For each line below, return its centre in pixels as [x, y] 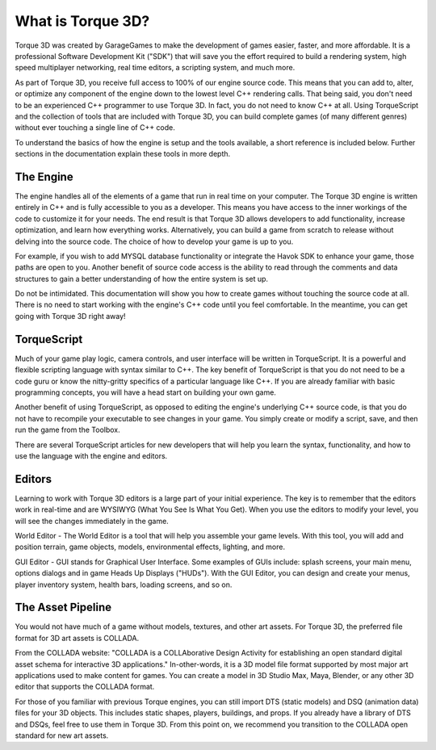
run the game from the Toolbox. [67, 430]
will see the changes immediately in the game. [92, 521]
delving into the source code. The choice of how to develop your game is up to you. [154, 241]
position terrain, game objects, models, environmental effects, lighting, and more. [150, 547]
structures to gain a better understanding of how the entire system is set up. [142, 279]
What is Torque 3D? [82, 21]
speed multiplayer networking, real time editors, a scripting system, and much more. [155, 68]
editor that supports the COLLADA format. [85, 687]
